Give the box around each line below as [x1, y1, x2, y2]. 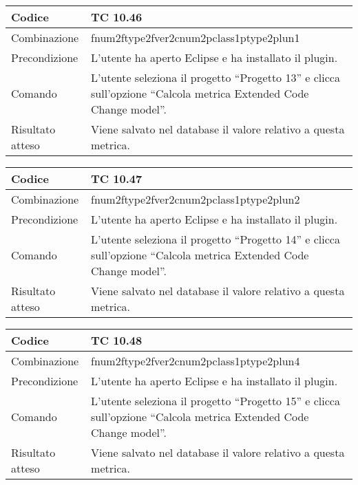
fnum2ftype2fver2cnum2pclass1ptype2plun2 [91, 191, 300, 207]
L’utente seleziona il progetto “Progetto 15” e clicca [91, 393, 340, 409]
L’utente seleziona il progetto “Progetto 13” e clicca [91, 69, 340, 85]
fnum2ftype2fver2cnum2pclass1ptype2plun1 [91, 30, 300, 45]
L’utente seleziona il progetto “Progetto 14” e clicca [91, 231, 340, 247]
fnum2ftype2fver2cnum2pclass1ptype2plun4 [91, 353, 300, 369]
